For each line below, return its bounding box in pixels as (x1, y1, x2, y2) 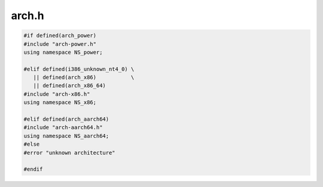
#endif (23, 166, 43, 173)
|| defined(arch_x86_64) (33, 82, 106, 89)
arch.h (11, 9, 44, 22)
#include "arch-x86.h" (23, 90, 90, 97)
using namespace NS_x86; (23, 99, 97, 106)
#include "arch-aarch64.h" (23, 124, 103, 131)
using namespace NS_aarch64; (23, 132, 109, 139)
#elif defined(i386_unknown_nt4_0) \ (23, 66, 135, 72)
